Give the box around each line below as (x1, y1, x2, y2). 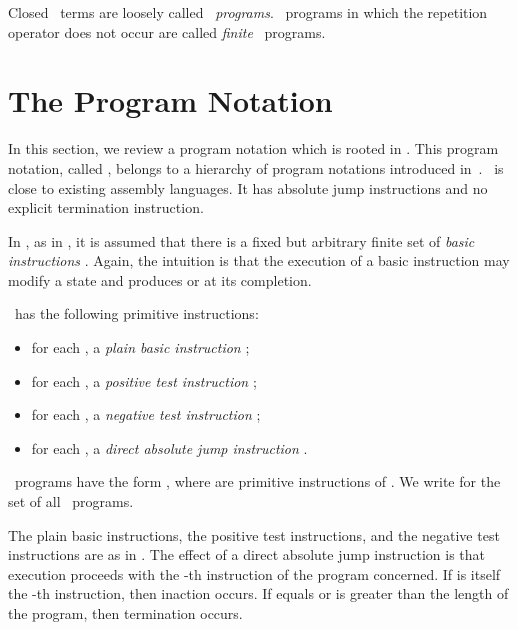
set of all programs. (8, 491, 134, 512)
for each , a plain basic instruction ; (31, 337, 250, 358)
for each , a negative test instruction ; (31, 404, 261, 425)
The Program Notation (8, 80, 333, 121)
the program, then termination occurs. (8, 603, 243, 623)
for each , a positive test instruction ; (31, 370, 257, 391)
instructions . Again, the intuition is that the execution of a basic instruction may (8, 250, 510, 271)
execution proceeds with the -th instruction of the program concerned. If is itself (8, 563, 501, 584)
